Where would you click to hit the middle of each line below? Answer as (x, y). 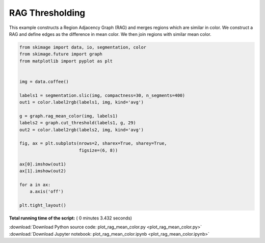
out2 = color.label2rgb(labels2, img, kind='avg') (82, 130)
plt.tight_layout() (43, 205)
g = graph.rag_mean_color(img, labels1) (68, 116)
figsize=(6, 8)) (98, 150)
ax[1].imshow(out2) (43, 171)
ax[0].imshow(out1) (43, 164)
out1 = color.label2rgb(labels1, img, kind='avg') (82, 102)
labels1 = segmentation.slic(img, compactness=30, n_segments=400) (102, 95)
